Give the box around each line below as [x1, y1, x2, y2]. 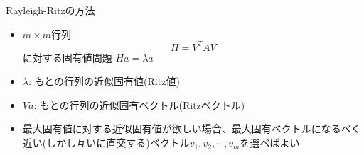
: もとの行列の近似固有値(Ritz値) [28, 74, 180, 88]
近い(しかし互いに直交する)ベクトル [22, 135, 190, 150]
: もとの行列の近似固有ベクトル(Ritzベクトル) [33, 97, 245, 112]
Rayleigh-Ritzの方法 [6, 3, 95, 17]
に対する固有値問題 [22, 50, 112, 64]
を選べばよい [240, 135, 300, 150]
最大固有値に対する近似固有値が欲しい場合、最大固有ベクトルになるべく [22, 121, 361, 136]
